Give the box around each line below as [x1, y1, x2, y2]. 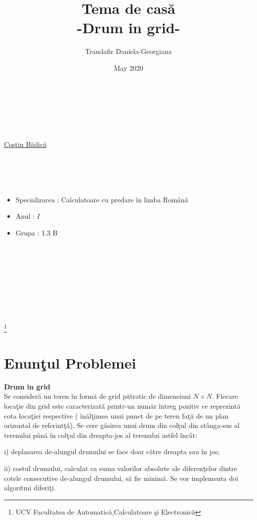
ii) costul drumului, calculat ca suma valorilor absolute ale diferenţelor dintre [4, 463, 237, 473]
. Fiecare [212, 391, 238, 401]
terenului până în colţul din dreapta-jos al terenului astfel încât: [4, 429, 197, 440]
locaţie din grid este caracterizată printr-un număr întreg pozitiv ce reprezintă [4, 400, 241, 411]
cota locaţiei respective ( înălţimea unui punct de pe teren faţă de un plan [4, 410, 228, 421]
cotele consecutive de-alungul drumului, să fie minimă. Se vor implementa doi [4, 473, 238, 483]
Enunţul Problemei [4, 352, 136, 373]
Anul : [15, 211, 35, 221]
